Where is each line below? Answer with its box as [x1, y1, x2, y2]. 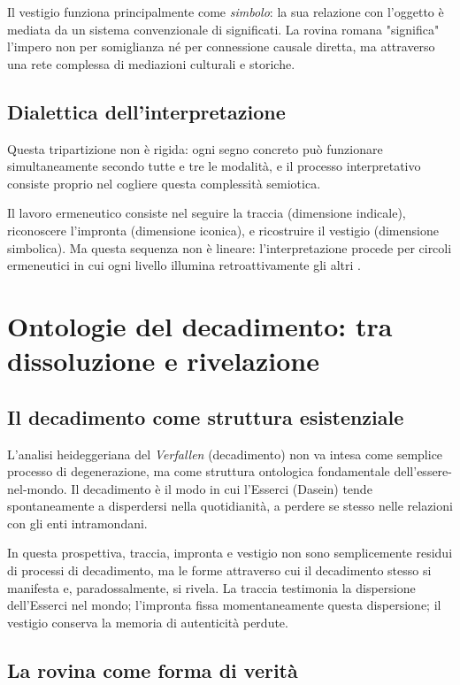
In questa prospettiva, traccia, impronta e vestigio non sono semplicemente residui [7, 543, 453, 562]
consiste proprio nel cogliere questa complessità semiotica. [7, 173, 321, 192]
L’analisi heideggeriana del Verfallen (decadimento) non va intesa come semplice [7, 444, 443, 463]
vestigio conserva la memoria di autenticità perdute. [7, 612, 288, 631]
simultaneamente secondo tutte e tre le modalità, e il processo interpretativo [7, 157, 421, 175]
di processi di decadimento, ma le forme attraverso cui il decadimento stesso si [7, 561, 432, 580]
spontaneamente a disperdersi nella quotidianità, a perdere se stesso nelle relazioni [7, 496, 453, 515]
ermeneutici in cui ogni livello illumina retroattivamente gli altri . [7, 256, 361, 274]
